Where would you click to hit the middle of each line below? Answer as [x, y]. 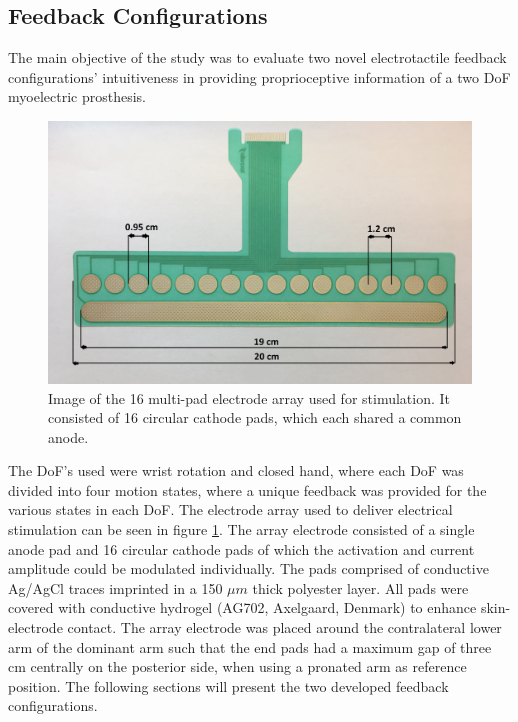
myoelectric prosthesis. [77, 96]
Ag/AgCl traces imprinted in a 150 [115, 587]
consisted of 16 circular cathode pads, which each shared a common [255, 417]
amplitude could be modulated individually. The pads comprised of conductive [248, 568]
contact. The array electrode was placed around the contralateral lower [284, 627]
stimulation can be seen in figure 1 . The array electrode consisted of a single [241, 529]
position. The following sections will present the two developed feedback [228, 685]
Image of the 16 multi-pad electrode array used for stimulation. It [249, 397]
